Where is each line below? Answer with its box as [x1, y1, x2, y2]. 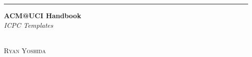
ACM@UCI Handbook [4, 11, 81, 20]
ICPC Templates [4, 20, 53, 30]
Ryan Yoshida [4, 45, 46, 55]
